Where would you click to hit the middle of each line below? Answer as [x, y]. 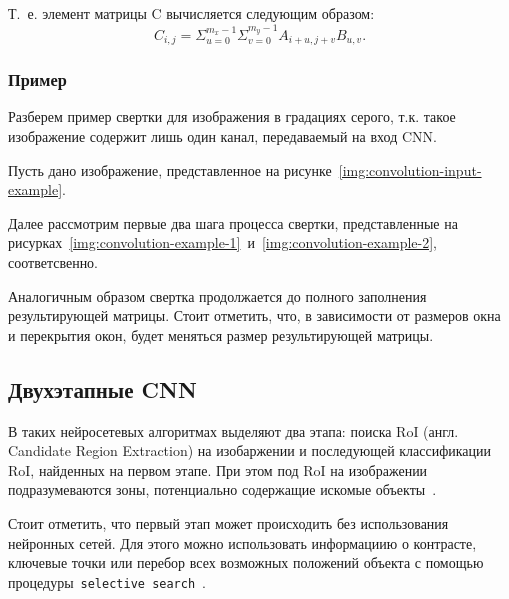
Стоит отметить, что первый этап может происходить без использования [228, 523]
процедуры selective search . [107, 581]
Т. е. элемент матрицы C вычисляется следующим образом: [191, 13]
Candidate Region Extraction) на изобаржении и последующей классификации [250, 450]
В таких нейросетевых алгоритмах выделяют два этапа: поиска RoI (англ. [233, 430]
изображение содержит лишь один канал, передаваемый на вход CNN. [222, 136]
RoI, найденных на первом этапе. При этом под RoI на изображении [218, 469]
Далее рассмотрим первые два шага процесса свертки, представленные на [233, 222]
